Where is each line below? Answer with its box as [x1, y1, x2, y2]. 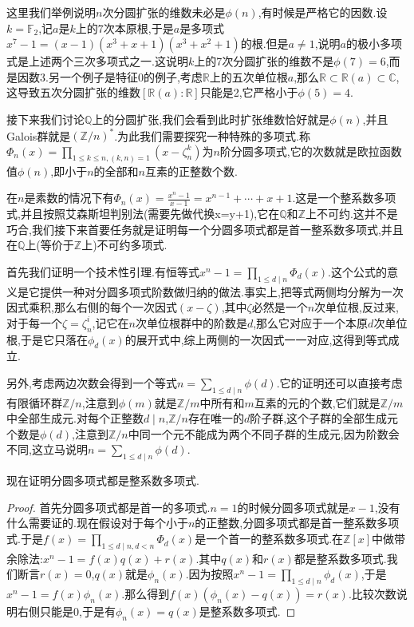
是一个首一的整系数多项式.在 [195, 530, 344, 547]
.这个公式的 [328, 263, 387, 280]
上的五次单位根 [209, 68, 288, 85]
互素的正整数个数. [144, 162, 238, 179]
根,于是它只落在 [6, 331, 88, 347]
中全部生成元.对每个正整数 [6, 410, 144, 427]
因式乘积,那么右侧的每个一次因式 [6, 299, 177, 315]
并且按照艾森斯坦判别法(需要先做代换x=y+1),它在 [20, 204, 280, 221]
